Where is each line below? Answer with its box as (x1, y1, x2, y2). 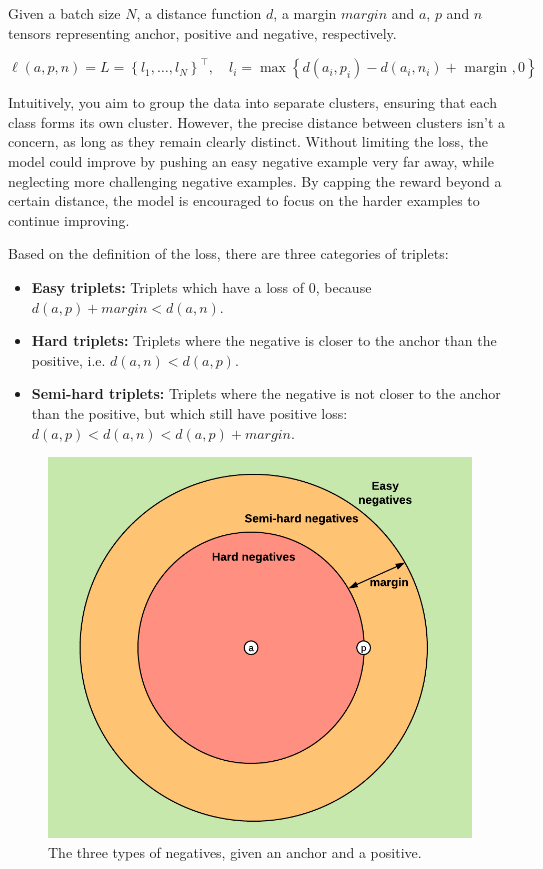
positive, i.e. (31, 349, 106, 370)
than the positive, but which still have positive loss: (31, 402, 348, 423)
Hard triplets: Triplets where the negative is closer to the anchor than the (31, 330, 497, 351)
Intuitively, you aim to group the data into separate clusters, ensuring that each (8, 92, 497, 113)
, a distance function (136, 3, 262, 23)
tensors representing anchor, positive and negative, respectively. (8, 22, 397, 43)
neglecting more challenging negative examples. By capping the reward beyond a (8, 170, 502, 191)
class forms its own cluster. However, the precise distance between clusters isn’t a (8, 111, 506, 132)
